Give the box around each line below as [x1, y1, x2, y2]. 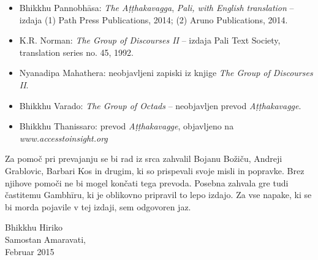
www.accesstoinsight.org [19, 131, 108, 144]
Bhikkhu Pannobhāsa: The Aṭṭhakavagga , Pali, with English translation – [19, 1, 294, 13]
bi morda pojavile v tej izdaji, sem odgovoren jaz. [5, 200, 191, 213]
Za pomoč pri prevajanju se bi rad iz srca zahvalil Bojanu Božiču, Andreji [5, 152, 282, 165]
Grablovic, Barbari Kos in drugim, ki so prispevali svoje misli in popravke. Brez [5, 164, 305, 177]
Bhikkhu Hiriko [5, 221, 62, 234]
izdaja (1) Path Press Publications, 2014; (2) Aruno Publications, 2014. [19, 13, 288, 26]
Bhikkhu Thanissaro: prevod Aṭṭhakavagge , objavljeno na [19, 120, 234, 132]
